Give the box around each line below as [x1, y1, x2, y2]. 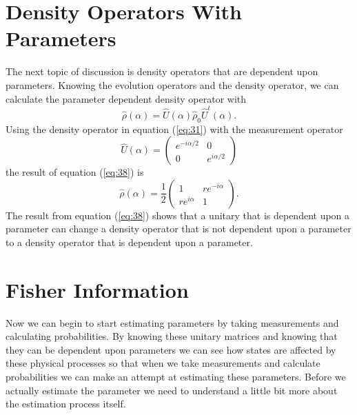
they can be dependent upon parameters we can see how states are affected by [6, 342, 336, 356]
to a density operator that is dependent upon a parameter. [6, 234, 253, 249]
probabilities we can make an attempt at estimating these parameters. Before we [6, 370, 346, 384]
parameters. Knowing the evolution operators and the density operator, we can [6, 77, 339, 92]
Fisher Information [6, 275, 189, 303]
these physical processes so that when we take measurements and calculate [6, 356, 320, 370]
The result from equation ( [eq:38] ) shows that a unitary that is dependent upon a [6, 207, 350, 222]
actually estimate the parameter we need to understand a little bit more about [6, 383, 338, 397]
